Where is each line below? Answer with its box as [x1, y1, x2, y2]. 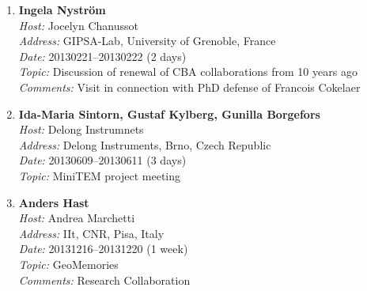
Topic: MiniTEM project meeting [18, 167, 181, 183]
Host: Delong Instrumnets [18, 121, 144, 138]
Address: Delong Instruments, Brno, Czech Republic [18, 136, 271, 153]
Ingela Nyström [18, 2, 106, 17]
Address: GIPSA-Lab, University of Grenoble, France [18, 32, 276, 49]
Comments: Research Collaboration [18, 271, 191, 288]
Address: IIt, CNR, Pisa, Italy [18, 225, 165, 241]
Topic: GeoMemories [18, 255, 119, 272]
